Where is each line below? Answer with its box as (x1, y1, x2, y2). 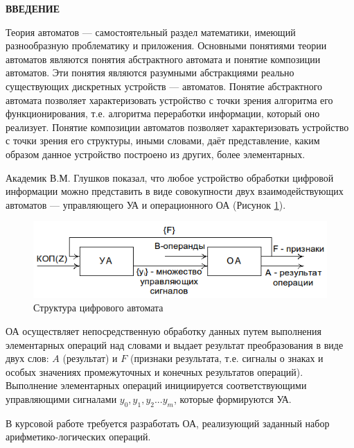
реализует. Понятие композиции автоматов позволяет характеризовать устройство (6, 119, 349, 134)
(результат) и (62, 351, 118, 365)
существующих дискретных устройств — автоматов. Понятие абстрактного (6, 78, 323, 93)
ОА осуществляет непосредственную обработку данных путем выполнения (6, 324, 322, 338)
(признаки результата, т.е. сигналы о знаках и (130, 351, 324, 365)
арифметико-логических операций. (6, 429, 151, 444)
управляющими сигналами (6, 392, 117, 406)
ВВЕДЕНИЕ (6, 1, 60, 15)
